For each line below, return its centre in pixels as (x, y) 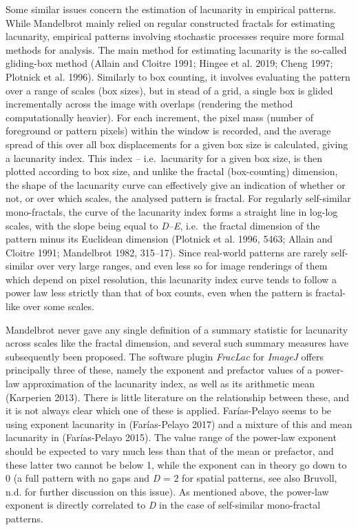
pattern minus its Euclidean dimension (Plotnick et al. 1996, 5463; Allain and (169, 239)
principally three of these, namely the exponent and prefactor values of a (159, 370)
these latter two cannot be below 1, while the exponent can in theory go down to (176, 464)
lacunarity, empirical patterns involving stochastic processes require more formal (175, 36)
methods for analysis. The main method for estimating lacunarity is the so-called (176, 49)
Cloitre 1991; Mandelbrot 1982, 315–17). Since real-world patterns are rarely (167, 252)
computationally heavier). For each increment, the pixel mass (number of (159, 117)
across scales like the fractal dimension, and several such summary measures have (177, 343)
